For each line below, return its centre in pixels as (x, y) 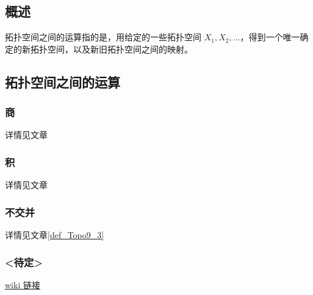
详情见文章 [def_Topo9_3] (55, 235)
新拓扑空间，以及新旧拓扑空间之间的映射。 (107, 49)
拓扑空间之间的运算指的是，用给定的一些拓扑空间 (103, 37)
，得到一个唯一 (270, 37)
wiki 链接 (23, 284)
